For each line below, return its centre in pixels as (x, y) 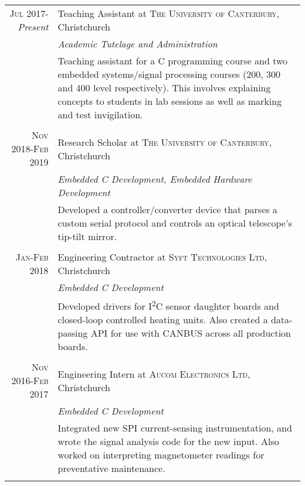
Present (33, 27)
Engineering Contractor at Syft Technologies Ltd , (162, 257)
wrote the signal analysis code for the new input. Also (168, 441)
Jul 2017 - (29, 13)
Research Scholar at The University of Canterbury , (165, 142)
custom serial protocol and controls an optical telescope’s (175, 223)
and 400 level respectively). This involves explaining (164, 88)
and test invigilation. (100, 114)
